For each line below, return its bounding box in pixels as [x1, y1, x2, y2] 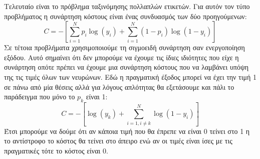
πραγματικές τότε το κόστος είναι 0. [4, 145, 108, 155]
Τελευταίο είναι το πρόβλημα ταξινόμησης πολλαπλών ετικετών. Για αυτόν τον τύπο [4, 1, 250, 11]
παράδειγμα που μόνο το [4, 91, 75, 102]
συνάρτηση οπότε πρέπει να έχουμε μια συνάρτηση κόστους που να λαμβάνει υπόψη [4, 62, 248, 72]
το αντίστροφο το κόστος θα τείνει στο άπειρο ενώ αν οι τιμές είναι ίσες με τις [4, 135, 232, 146]
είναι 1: [86, 91, 108, 102]
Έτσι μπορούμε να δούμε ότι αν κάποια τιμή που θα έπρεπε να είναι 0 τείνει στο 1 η [4, 125, 250, 136]
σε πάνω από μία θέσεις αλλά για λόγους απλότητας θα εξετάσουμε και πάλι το [4, 81, 234, 92]
